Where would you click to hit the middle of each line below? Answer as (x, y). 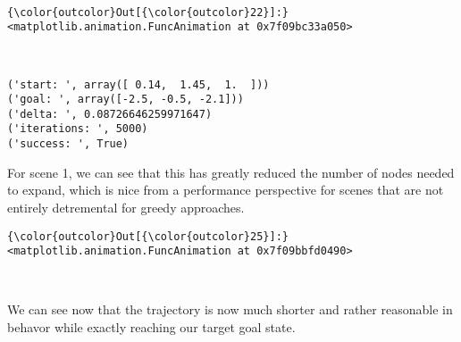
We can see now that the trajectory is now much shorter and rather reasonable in (230, 309)
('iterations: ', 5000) (78, 129)
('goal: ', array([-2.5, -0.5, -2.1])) (126, 100)
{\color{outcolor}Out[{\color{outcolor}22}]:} (148, 12)
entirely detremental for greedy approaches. (126, 207)
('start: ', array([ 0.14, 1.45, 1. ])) (138, 84)
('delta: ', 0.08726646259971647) (110, 114)
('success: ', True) (68, 144)
